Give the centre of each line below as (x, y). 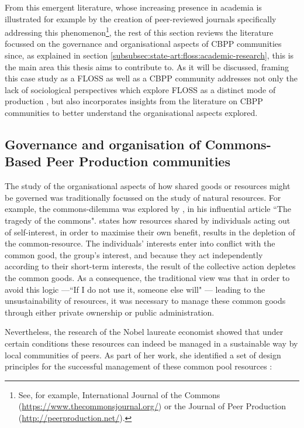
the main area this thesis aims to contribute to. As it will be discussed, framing (147, 66)
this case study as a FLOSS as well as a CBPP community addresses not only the (151, 78)
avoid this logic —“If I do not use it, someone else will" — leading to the (135, 289)
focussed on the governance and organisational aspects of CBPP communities (143, 44)
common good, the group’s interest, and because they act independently (134, 254)
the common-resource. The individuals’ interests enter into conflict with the (140, 243)
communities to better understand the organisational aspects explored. (131, 112)
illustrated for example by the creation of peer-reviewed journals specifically (141, 18)
